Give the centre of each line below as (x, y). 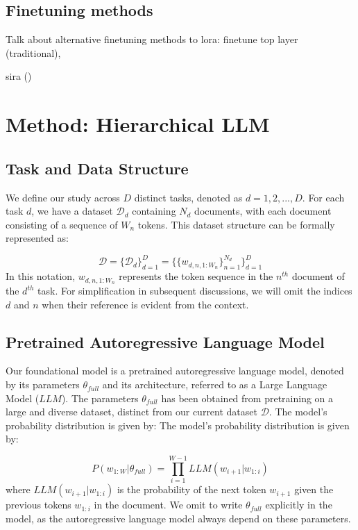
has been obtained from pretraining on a (247, 398)
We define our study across (63, 197)
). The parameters (100, 398)
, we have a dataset (72, 211)
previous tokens (39, 505)
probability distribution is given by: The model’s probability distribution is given (178, 425)
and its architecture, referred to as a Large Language (215, 384)
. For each (323, 197)
